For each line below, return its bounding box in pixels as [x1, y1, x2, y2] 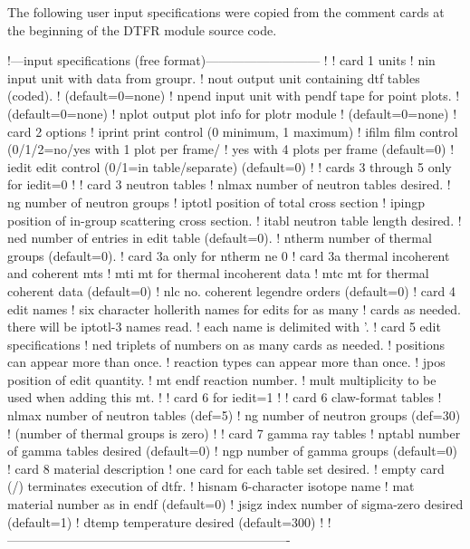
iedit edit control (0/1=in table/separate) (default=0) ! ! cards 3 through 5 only [7, 157, 452, 176]
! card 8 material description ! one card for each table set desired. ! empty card [7, 458, 445, 477]
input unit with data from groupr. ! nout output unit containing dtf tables [7, 68, 420, 87]
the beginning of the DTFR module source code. [7, 20, 277, 39]
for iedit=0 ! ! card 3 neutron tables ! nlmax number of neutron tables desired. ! [7, 175, 451, 194]
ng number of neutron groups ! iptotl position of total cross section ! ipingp [7, 192, 426, 211]
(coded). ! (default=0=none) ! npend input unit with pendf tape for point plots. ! [7, 86, 460, 105]
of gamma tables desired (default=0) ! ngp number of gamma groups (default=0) [7, 441, 457, 460]
